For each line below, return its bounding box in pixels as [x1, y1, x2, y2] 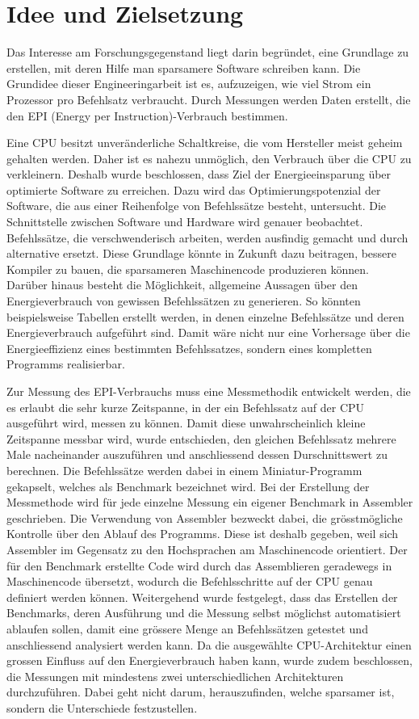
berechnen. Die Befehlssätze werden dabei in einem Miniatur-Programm [6, 461, 362, 478]
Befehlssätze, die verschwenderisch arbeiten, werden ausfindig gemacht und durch [6, 229, 409, 246]
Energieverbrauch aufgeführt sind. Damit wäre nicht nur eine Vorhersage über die [6, 324, 410, 341]
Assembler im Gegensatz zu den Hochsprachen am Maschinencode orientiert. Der [6, 540, 408, 557]
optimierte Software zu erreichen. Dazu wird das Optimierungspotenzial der [6, 181, 381, 198]
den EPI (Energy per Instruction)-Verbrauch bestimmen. [6, 107, 288, 124]
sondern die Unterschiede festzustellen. [6, 699, 198, 716]
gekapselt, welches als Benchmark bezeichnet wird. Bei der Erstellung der [6, 477, 370, 494]
